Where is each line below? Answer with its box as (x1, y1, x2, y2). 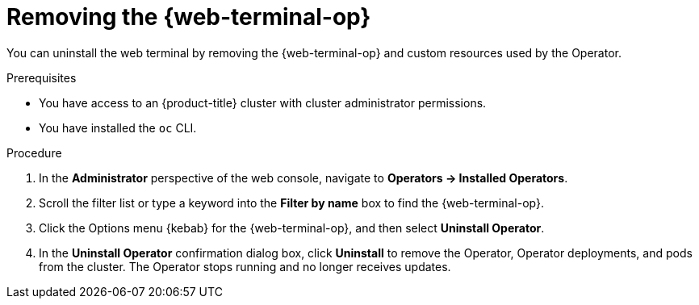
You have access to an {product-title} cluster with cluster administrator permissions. (39, 95, 487, 110)
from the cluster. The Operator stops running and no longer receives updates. (39, 259, 451, 274)
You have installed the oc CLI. (39, 120, 197, 135)
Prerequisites (6, 70, 77, 85)
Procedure (6, 145, 62, 160)
